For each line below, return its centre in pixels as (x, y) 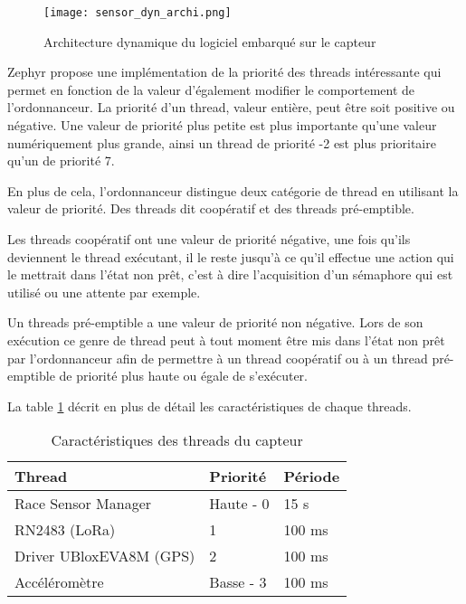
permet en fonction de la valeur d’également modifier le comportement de (211, 89)
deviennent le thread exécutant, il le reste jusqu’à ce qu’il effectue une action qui (231, 256)
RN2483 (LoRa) (65, 530)
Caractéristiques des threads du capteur (177, 440)
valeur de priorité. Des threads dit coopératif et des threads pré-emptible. (211, 208)
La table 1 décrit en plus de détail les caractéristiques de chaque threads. (209, 406)
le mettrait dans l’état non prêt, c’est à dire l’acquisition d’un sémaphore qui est (230, 274)
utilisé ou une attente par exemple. (104, 292)
